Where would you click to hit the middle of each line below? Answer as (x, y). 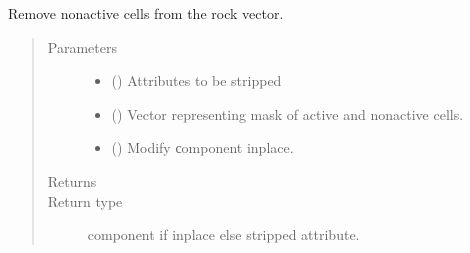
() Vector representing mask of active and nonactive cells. (287, 113)
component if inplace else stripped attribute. (223, 234)
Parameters (82, 46)
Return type (85, 200)
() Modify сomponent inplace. (202, 147)
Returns (72, 180)
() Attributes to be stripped (196, 80)
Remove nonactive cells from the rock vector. (146, 13)
